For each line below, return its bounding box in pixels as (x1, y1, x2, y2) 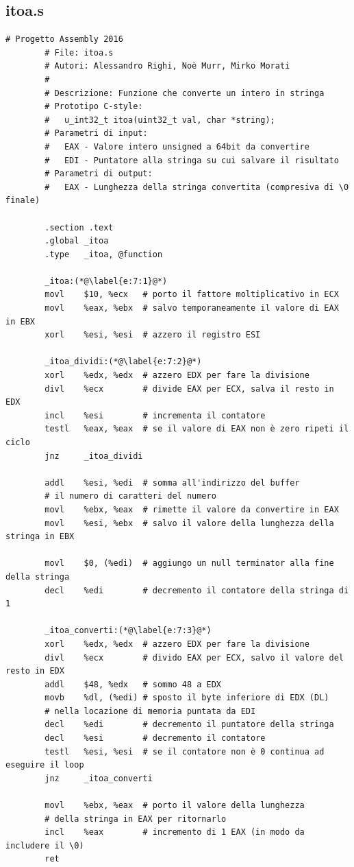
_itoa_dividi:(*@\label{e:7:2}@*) (45, 357, 202, 367)
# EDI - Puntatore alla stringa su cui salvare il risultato (45, 155, 339, 165)
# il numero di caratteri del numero (45, 491, 216, 501)
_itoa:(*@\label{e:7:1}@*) (45, 276, 168, 286)
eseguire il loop (5, 760, 84, 770)
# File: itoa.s (45, 47, 114, 58)
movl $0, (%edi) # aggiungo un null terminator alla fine (45, 558, 334, 569)
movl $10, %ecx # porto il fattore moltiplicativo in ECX (45, 289, 339, 300)
